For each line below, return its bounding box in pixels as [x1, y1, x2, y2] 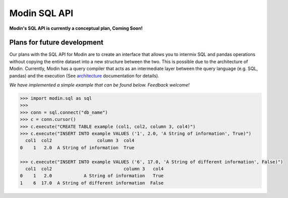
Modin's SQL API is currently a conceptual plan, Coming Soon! [9, 25, 143, 31]
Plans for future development [9, 38, 103, 47]
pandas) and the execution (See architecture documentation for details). [9, 73, 159, 79]
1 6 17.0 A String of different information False [20, 180, 164, 186]
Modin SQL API [9, 8, 74, 19]
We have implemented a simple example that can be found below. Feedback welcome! [9, 82, 190, 88]
